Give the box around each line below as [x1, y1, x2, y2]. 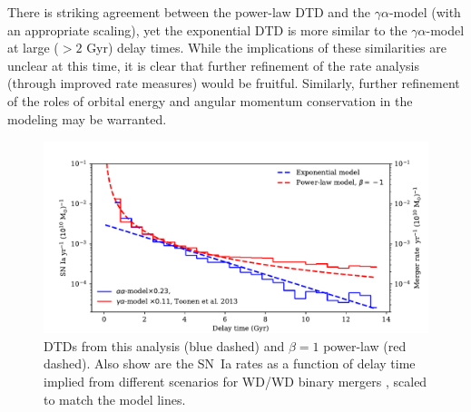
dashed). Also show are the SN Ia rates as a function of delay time [44, 354, 416, 373]
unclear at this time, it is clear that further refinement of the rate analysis [7, 55, 419, 74]
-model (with [388, 3, 461, 21]
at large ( [7, 38, 59, 57]
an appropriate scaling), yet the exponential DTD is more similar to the [7, 20, 407, 39]
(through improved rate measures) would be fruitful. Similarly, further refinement [7, 74, 460, 93]
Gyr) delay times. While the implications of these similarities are [86, 38, 446, 57]
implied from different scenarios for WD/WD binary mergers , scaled [44, 371, 427, 390]
